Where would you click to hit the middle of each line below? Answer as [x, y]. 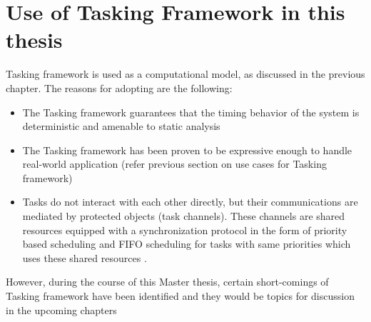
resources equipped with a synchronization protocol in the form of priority [185, 230]
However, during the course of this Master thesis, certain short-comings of [167, 282]
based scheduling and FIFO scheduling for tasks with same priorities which [187, 244]
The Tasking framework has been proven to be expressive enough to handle [187, 150]
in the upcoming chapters [61, 310]
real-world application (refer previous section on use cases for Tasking [174, 164]
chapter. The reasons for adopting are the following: [119, 87]
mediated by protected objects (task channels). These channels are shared [184, 216]
